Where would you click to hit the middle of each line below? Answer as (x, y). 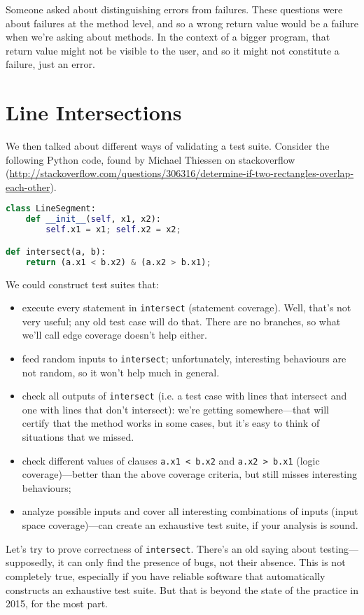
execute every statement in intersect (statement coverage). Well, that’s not (187, 307)
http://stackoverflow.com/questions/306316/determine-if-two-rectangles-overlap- (182, 173)
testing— (339, 548)
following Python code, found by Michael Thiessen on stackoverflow (150, 159)
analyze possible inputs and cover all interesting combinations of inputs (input (190, 511)
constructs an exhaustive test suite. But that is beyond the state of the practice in (182, 589)
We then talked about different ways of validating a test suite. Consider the (168, 146)
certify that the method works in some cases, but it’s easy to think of (171, 423)
